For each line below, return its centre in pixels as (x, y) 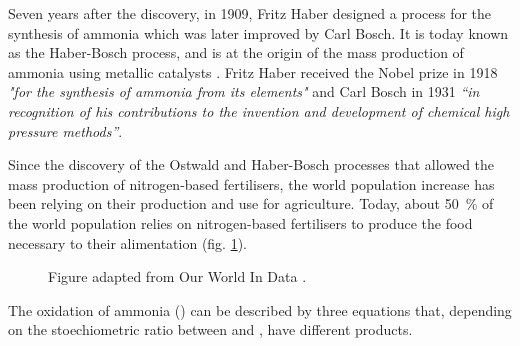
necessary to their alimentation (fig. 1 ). (128, 242)
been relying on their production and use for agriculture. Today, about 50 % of (251, 203)
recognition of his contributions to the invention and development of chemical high (259, 110)
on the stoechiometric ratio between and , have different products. (210, 329)
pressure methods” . (65, 130)
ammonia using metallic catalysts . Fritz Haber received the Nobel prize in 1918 (253, 71)
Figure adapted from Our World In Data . (177, 276)
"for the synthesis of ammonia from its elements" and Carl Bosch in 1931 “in (244, 91)
